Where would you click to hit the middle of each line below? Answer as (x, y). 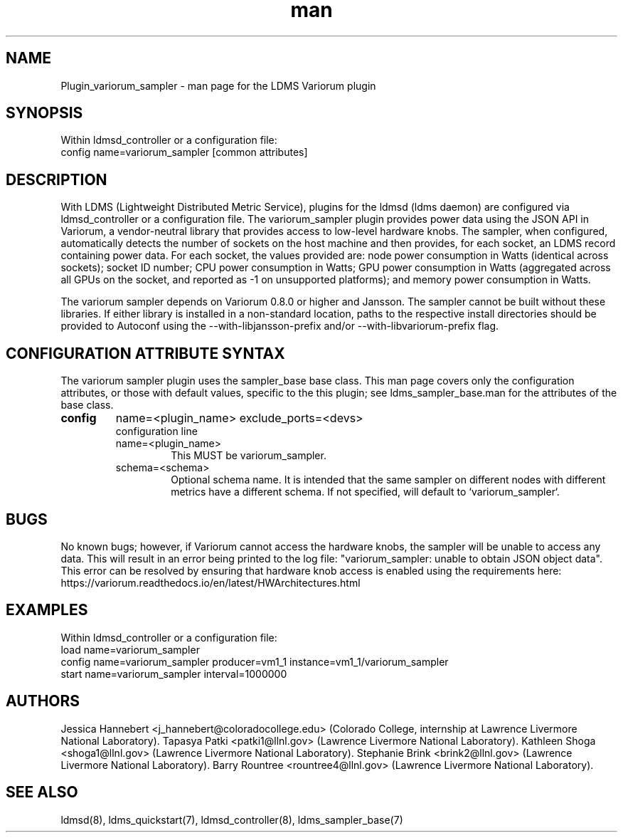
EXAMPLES (47, 610)
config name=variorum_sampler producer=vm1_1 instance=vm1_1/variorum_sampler (255, 661)
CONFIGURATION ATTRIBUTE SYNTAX (145, 353)
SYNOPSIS (44, 113)
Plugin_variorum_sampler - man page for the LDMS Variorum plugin (218, 85)
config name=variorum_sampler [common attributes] (184, 152)
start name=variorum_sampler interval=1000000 (174, 674)
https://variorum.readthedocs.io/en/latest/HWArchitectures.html (211, 582)
